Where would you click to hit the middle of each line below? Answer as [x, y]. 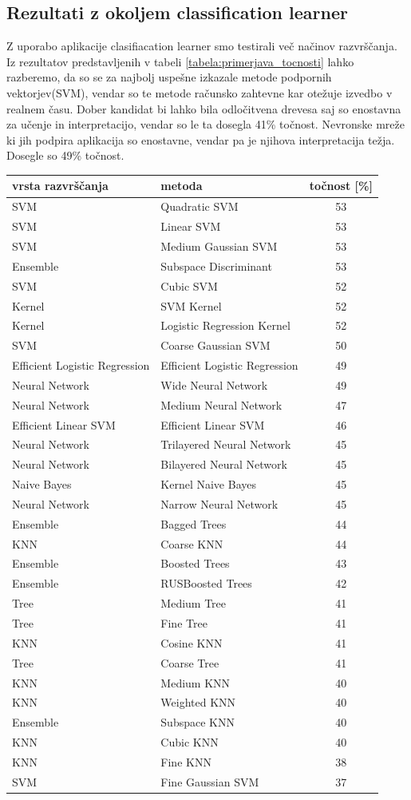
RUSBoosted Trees [206, 583]
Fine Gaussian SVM [210, 781]
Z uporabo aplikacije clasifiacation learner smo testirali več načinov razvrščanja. [202, 46]
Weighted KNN [198, 702]
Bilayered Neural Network [224, 464]
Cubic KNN [190, 742]
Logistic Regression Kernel [225, 325]
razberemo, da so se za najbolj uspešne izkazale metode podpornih [169, 77]
